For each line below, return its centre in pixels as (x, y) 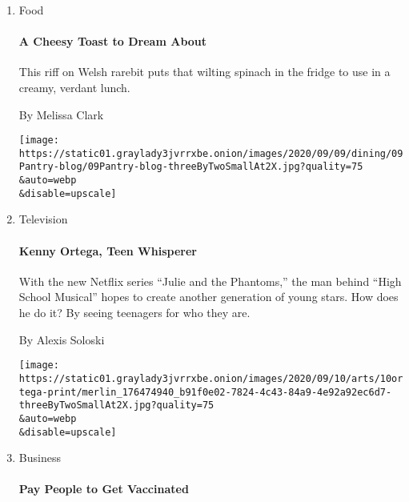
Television (43, 219)
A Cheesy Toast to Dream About (113, 41)
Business (40, 458)
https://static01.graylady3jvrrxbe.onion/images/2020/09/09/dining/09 (211, 153)
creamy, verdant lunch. (74, 87)
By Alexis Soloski (62, 339)
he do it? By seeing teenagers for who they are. (134, 313)
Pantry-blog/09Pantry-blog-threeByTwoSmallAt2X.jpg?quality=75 (191, 167)
